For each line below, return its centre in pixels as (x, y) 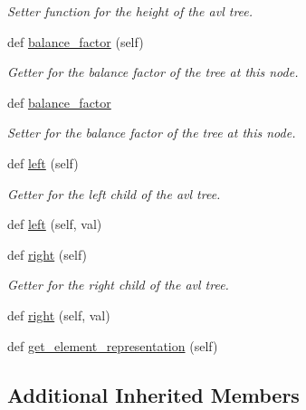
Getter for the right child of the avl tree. (118, 285)
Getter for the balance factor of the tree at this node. (153, 72)
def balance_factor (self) (76, 41)
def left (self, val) (55, 224)
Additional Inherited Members (153, 394)
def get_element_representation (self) (113, 345)
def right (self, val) (59, 315)
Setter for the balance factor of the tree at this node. (152, 133)
